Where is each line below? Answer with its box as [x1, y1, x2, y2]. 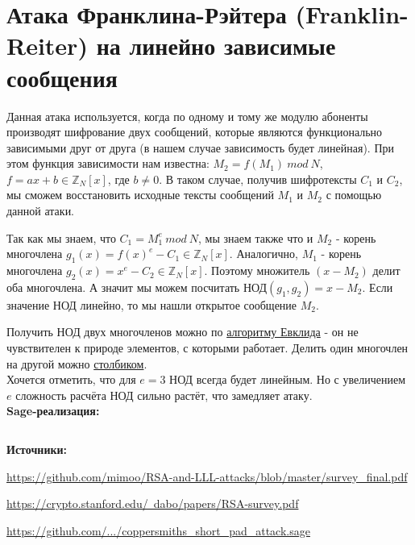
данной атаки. [6, 202, 75, 219]
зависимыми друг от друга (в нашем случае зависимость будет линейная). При [6, 139, 394, 156]
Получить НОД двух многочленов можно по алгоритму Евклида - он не [6, 323, 359, 340]
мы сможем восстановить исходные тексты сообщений [6, 186, 274, 203]
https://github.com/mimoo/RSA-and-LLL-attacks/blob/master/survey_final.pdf [6, 468, 408, 485]
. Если [362, 278, 393, 295]
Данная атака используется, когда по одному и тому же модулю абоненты [6, 107, 368, 124]
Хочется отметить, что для [6, 371, 136, 388]
